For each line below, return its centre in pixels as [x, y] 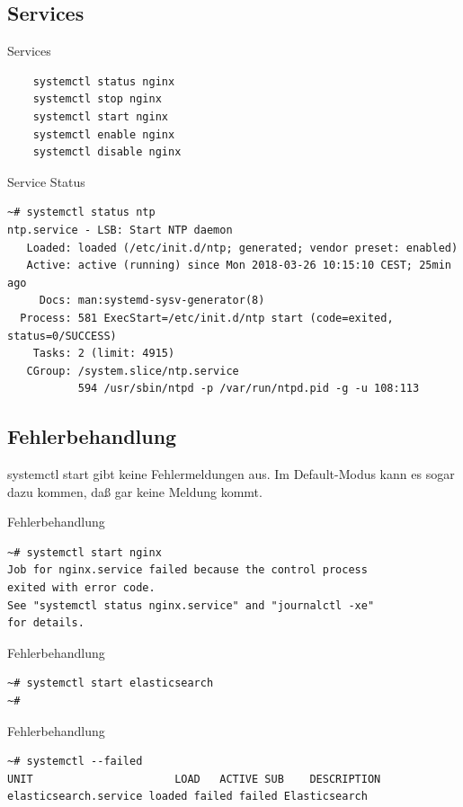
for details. [46, 623]
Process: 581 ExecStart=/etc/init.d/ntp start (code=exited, [207, 318]
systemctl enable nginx [104, 134]
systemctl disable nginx [107, 152]
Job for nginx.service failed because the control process [187, 570]
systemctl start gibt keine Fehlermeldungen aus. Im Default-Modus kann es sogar [231, 474]
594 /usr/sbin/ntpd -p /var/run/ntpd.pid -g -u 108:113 [249, 389]
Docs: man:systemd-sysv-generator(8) [152, 301]
